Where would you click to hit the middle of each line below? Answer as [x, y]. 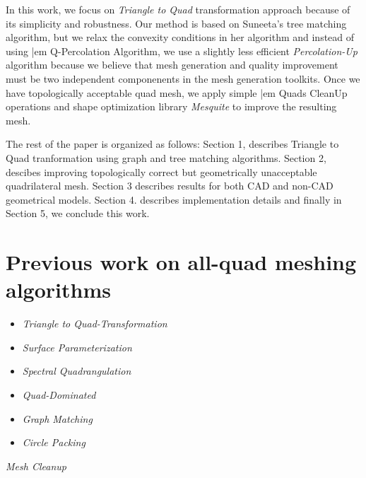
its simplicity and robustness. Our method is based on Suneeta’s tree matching [176, 23]
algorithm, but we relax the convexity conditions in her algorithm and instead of [180, 37]
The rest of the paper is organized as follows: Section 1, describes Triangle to [172, 144]
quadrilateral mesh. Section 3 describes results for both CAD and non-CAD [170, 186]
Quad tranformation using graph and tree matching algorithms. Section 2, [166, 157]
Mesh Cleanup [36, 466]
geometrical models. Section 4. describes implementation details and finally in [174, 199]
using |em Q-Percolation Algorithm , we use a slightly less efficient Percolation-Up [182, 51]
